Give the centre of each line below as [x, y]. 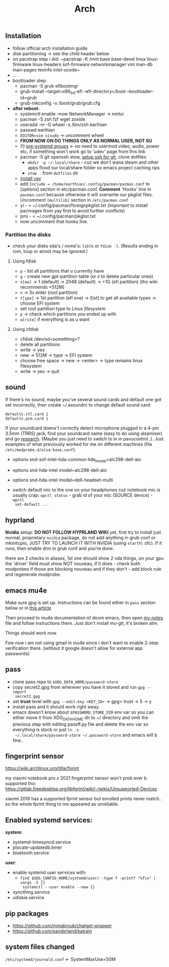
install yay [31, 178]
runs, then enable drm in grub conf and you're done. [60, 548]
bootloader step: [30, 80]
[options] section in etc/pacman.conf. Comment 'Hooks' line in [86, 189]
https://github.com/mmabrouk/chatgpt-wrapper [62, 925]
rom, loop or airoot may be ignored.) [50, 251]
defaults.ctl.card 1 [27, 414]
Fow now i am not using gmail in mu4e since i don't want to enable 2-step [82, 643]
